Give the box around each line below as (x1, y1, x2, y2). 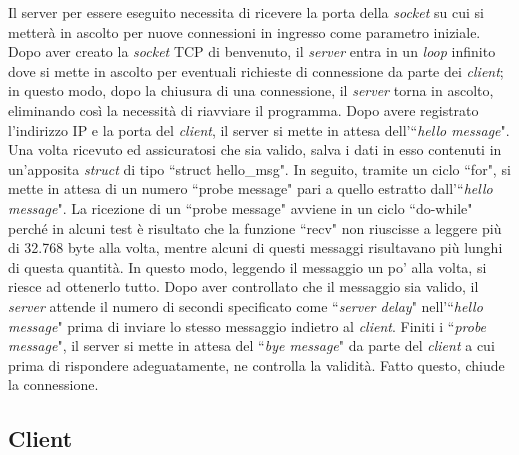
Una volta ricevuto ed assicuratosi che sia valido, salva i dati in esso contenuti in (8, 139, 502, 160)
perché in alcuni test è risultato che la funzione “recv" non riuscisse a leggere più (8, 217, 502, 238)
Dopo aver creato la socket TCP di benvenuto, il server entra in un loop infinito (8, 41, 496, 62)
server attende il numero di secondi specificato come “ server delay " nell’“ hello (8, 295, 483, 316)
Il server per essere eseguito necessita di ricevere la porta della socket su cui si (8, 2, 484, 22)
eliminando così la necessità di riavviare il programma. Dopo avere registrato (8, 99, 479, 120)
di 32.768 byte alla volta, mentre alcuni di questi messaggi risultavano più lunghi (8, 237, 503, 258)
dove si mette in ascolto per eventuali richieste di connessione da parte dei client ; (8, 60, 504, 81)
